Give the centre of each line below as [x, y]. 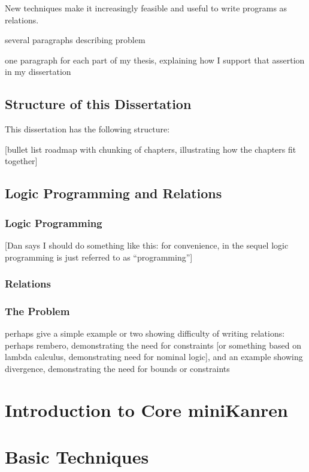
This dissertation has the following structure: [87, 129]
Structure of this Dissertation [98, 104]
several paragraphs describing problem [75, 40]
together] [21, 161]
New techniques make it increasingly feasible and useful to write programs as [146, 8]
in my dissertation [38, 72]
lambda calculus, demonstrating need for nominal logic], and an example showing [154, 357]
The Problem [37, 311]
